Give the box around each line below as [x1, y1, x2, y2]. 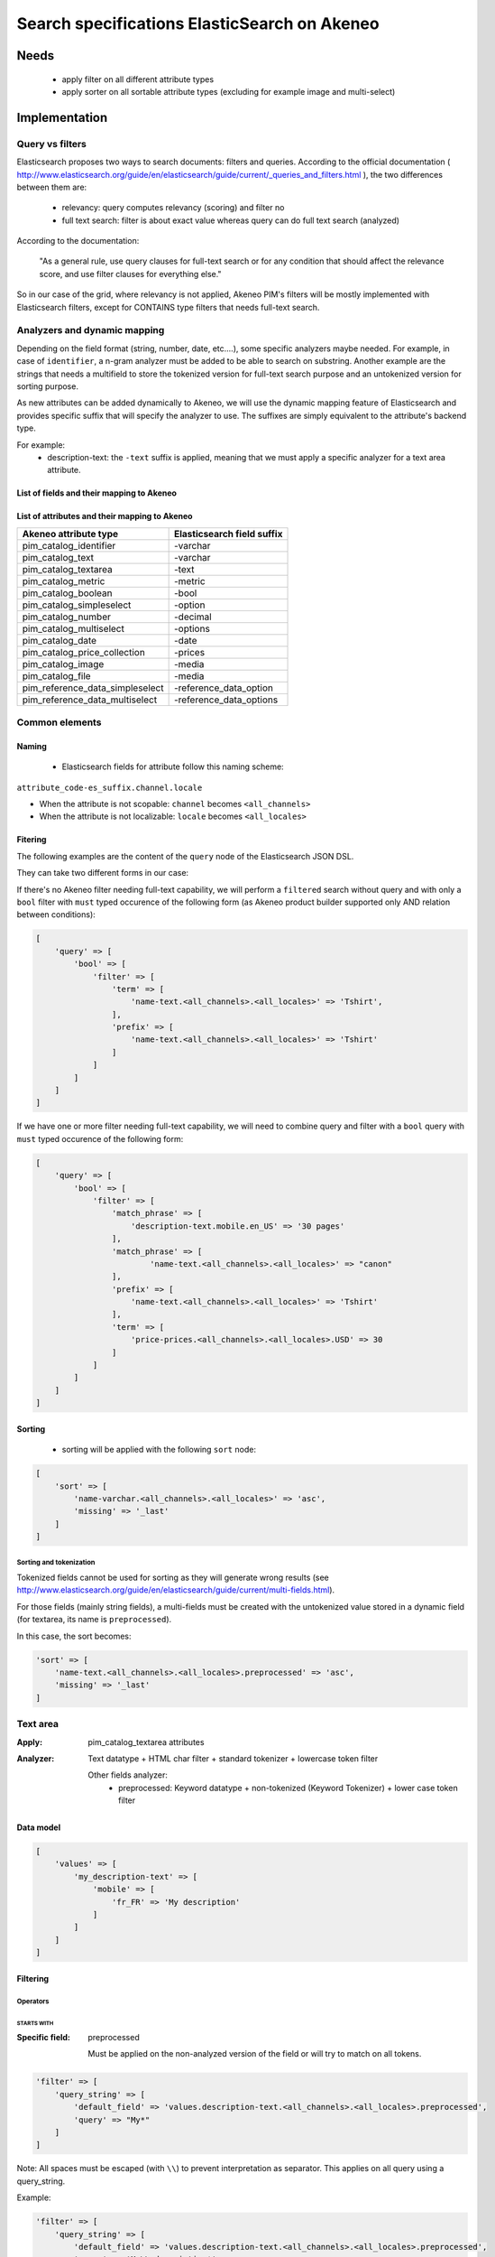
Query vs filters [16, 137, 87, 150]
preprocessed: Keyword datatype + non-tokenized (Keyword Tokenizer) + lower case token [118, 1782, 459, 1793]
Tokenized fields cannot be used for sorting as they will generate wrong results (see [16, 1572, 329, 1584]
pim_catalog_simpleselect [22, 599, 132, 611]
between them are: [16, 181, 87, 192]
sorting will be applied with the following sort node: [61, 1444, 257, 1455]
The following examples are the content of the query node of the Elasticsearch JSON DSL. [16, 850, 354, 861]
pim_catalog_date [22, 634, 97, 646]
